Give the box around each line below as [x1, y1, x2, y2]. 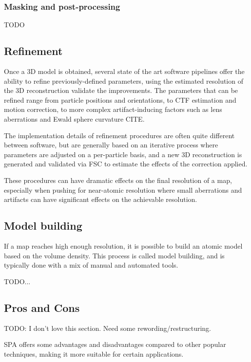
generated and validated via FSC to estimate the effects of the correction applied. [4, 159, 248, 169]
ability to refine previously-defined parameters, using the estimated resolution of [4, 75, 243, 86]
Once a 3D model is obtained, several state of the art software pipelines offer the [4, 66, 245, 76]
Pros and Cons [4, 300, 80, 315]
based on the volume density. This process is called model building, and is [4, 250, 225, 260]
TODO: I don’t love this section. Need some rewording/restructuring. [4, 323, 211, 333]
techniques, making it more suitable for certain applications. [4, 348, 184, 359]
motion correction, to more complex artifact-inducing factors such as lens [4, 104, 222, 114]
